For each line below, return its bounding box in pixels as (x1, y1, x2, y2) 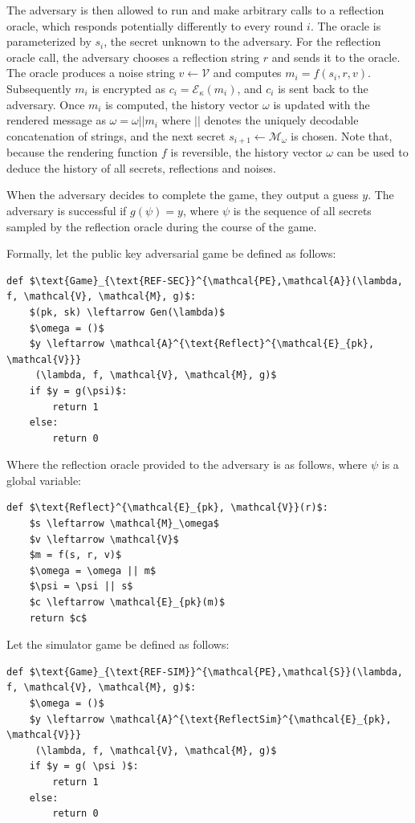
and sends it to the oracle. (271, 48, 401, 65)
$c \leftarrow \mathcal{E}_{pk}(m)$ (29, 597, 226, 609)
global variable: (6, 471, 82, 488)
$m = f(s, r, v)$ (29, 549, 122, 561)
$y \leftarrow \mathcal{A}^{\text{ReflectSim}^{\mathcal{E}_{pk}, (29, 713, 392, 725)
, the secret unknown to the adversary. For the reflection (104, 33, 381, 50)
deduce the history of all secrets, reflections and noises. (6, 159, 276, 176)
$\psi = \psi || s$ (29, 581, 133, 593)
